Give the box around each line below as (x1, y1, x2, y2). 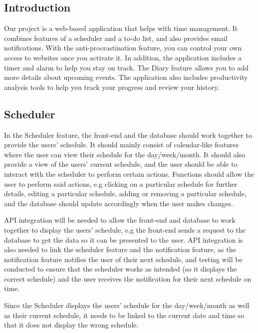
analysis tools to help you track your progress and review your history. (4, 81, 220, 92)
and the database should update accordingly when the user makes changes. (4, 198, 233, 208)
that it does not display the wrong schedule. (4, 320, 139, 330)
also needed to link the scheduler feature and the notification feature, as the (4, 244, 236, 255)
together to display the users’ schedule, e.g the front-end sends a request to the (4, 224, 246, 235)
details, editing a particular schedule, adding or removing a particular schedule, (4, 188, 247, 199)
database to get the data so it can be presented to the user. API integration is (4, 234, 243, 245)
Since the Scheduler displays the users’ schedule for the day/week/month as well (4, 300, 250, 311)
